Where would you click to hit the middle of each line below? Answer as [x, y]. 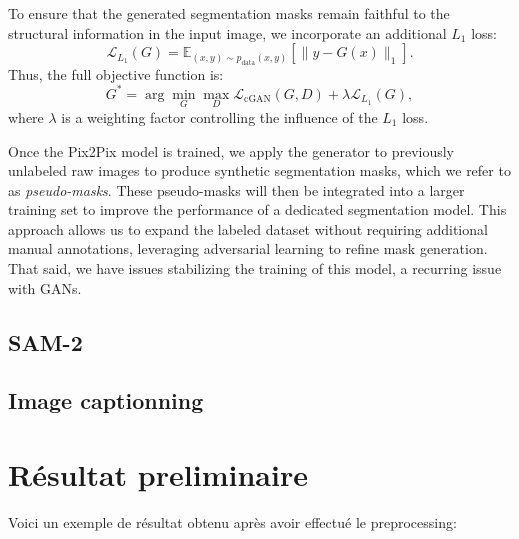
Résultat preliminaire [158, 474]
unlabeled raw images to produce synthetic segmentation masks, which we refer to [259, 170]
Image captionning [106, 400]
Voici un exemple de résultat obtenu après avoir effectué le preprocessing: [232, 521]
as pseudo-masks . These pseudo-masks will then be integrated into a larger [236, 189]
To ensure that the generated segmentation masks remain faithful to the [229, 13]
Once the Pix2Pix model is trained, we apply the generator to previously [231, 150]
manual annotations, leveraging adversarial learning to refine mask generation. [248, 248]
